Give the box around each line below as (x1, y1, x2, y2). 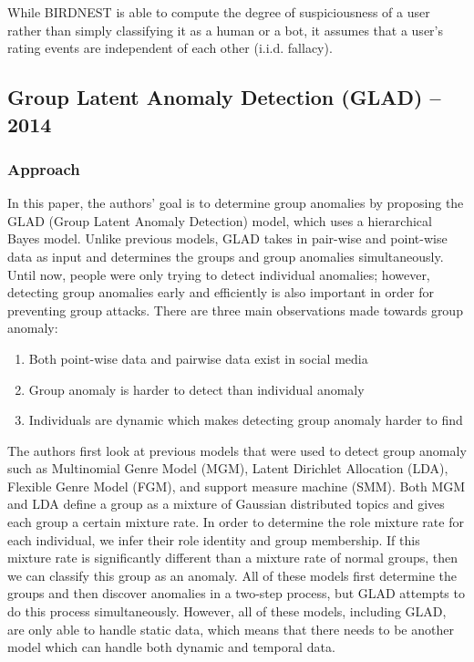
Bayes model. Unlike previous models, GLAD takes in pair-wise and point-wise (7, 229, 448, 248)
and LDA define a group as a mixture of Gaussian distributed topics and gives (7, 494, 445, 513)
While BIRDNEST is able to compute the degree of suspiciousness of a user (7, 3, 430, 21)
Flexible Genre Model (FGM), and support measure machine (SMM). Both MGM (7, 476, 466, 495)
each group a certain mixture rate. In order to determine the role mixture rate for (7, 512, 464, 532)
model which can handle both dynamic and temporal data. (7, 637, 335, 657)
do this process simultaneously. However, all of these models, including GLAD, (7, 602, 447, 621)
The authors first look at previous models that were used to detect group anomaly (7, 440, 467, 460)
